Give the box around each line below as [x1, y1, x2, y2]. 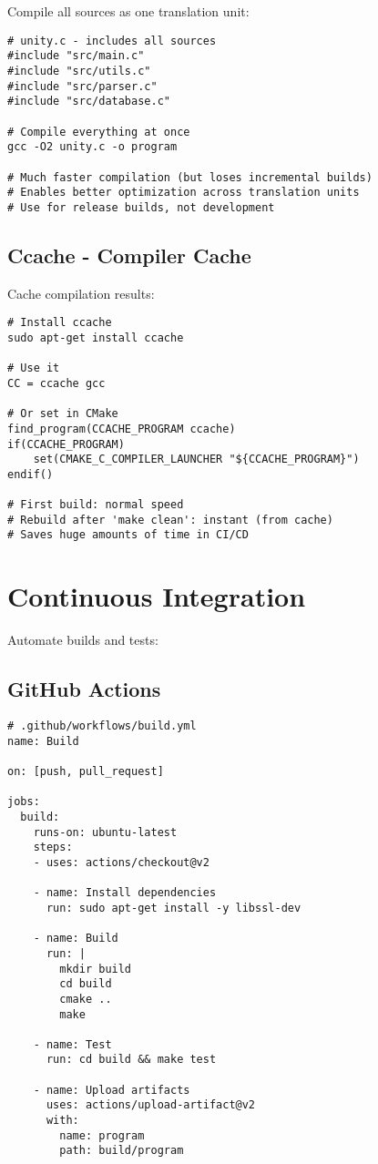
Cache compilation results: [7, 283, 155, 302]
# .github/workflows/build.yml [7, 720, 197, 733]
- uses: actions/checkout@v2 [33, 855, 209, 869]
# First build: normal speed [7, 498, 184, 512]
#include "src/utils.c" [7, 64, 151, 77]
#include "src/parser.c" [7, 79, 158, 93]
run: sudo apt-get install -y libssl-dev [46, 901, 301, 914]
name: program [59, 1128, 145, 1142]
